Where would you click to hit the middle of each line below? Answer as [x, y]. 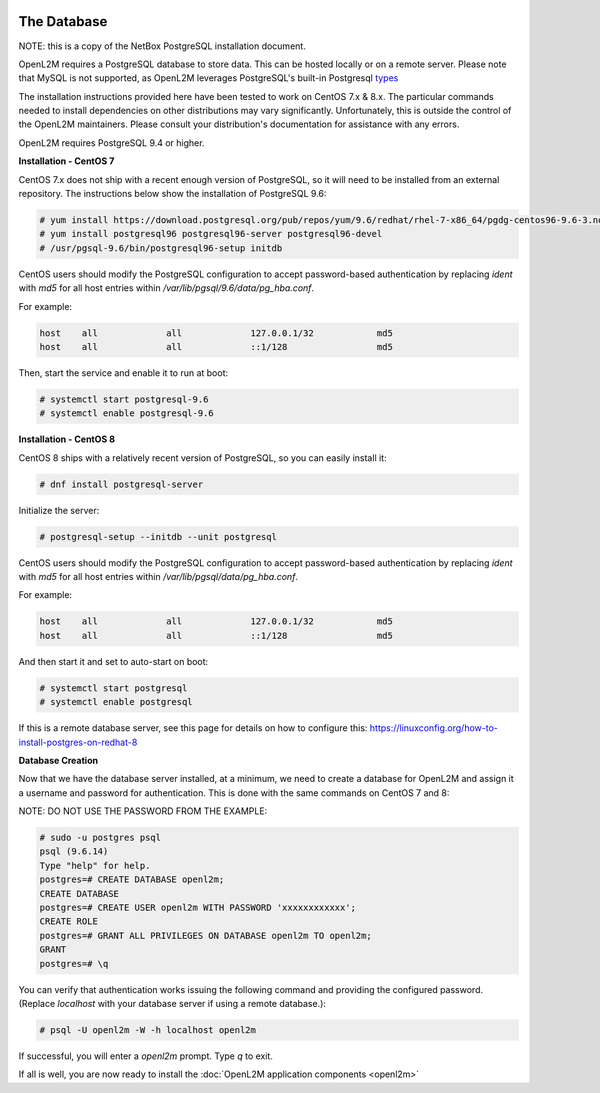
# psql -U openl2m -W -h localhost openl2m [148, 1029]
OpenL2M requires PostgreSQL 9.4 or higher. [111, 142]
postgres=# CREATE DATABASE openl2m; [132, 879]
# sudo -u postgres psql [100, 838]
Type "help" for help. [95, 865]
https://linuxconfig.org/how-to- [434, 728]
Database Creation [58, 760]
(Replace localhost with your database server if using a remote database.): [172, 1003]
